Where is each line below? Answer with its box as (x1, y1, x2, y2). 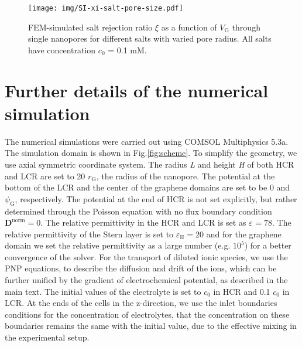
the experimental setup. (5, 331, 90, 343)
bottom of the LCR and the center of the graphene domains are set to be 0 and (5, 181, 290, 193)
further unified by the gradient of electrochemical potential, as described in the (5, 274, 288, 286)
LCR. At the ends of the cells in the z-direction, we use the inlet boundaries (5, 297, 277, 309)
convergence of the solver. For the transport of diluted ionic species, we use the (5, 250, 288, 263)
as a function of (161, 21, 217, 33)
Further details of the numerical (5, 78, 269, 102)
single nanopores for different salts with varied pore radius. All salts (28, 32, 272, 45)
